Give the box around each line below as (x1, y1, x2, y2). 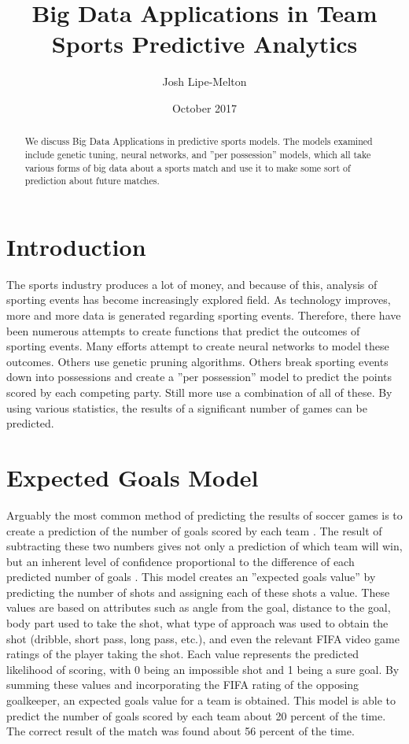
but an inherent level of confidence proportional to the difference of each (6, 553, 355, 569)
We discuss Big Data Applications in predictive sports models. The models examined (24, 135, 373, 148)
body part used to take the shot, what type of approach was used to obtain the (6, 615, 389, 631)
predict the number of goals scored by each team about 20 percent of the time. (6, 707, 386, 724)
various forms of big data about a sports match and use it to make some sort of (24, 161, 351, 174)
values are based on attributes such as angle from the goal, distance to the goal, (6, 599, 391, 616)
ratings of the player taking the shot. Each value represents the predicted (6, 646, 359, 662)
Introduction (6, 230, 146, 262)
